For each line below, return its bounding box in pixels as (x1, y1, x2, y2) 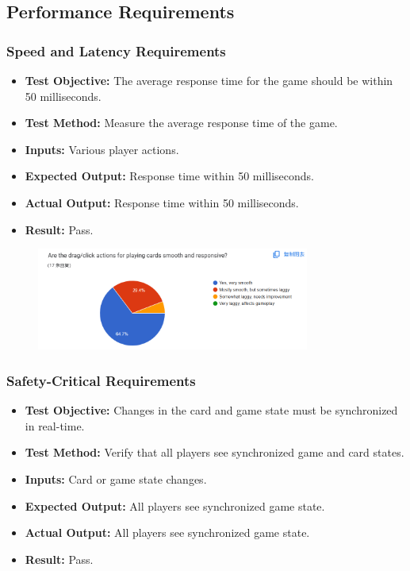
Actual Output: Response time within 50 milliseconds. (25, 194, 299, 210)
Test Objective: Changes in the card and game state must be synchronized (25, 402, 398, 419)
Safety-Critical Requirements (6, 370, 196, 390)
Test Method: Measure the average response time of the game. (25, 114, 338, 131)
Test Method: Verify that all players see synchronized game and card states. (25, 444, 404, 461)
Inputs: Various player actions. (25, 141, 179, 157)
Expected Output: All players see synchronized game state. (25, 497, 325, 514)
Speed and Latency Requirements (6, 41, 226, 60)
